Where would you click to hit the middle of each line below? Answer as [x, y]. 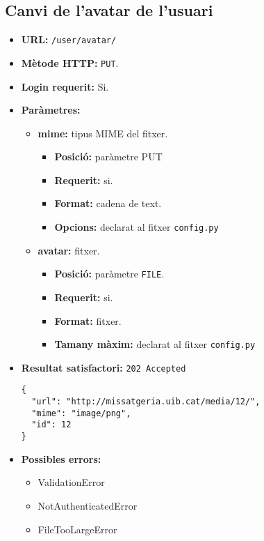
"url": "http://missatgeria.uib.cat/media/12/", [146, 402]
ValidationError [71, 482]
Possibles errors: [61, 458]
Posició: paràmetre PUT [108, 157]
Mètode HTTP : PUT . [70, 62]
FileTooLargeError [77, 529]
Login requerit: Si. [65, 86]
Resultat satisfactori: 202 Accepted [104, 367]
